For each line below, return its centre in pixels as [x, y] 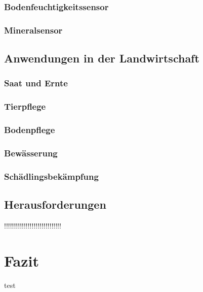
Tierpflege [25, 106]
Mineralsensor [33, 30]
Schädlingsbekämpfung [51, 176]
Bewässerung [31, 153]
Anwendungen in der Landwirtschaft [102, 58]
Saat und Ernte [36, 83]
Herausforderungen [55, 204]
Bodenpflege [30, 130]
